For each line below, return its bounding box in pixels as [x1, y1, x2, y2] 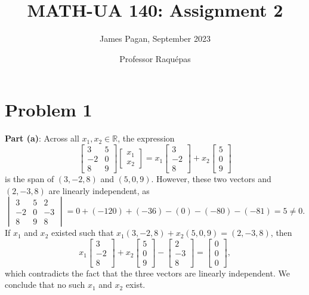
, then [270, 226, 292, 239]
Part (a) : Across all [5, 132, 79, 145]
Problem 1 [5, 97, 92, 122]
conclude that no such [5, 278, 85, 291]
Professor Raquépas [119, 52, 191, 64]
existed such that [51, 226, 114, 239]
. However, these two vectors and [151, 172, 271, 185]
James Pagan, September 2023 [100, 32, 211, 45]
